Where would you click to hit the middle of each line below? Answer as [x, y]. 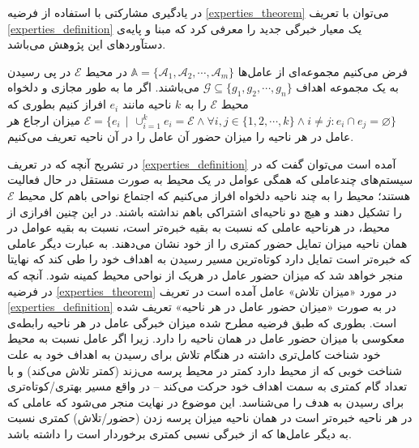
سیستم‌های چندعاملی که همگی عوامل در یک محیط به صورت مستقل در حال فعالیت [210, 179]
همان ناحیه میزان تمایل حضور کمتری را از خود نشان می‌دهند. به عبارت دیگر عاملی [207, 243]
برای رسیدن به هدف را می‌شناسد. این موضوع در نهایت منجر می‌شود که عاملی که [206, 401]
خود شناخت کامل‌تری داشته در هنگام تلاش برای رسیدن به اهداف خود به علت [194, 354]
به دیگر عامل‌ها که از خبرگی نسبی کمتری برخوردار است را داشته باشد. [180, 433]
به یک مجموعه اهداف [347, 87]
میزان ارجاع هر [44, 119]
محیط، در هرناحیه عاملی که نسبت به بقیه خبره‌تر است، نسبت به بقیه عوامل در [199, 227]
